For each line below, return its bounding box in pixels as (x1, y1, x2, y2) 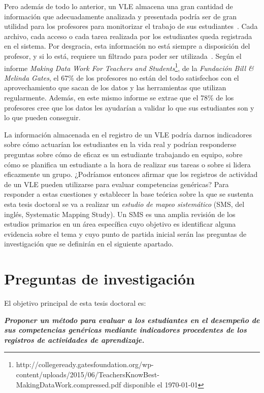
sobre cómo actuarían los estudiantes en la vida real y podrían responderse (4, 139, 237, 150)
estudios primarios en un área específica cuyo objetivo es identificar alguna (4, 219, 236, 229)
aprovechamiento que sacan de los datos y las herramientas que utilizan (4, 82, 226, 93)
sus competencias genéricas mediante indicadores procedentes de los (4, 325, 247, 335)
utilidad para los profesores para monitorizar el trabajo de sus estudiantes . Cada (4, 21, 258, 31)
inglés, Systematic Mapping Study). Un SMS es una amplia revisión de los (4, 208, 236, 219)
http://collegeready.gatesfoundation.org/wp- (16, 359, 154, 370)
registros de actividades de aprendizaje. (4, 334, 145, 345)
